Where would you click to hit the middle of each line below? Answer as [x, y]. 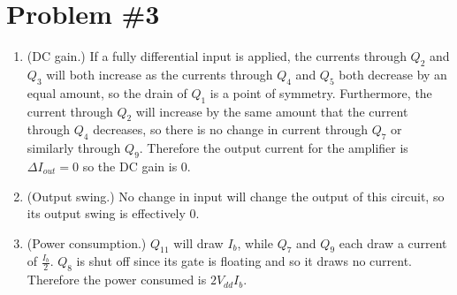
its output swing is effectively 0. [113, 213]
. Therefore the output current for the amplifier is [274, 148]
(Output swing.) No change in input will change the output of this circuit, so [236, 196]
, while [255, 242]
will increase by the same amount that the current [272, 111]
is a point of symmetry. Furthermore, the [321, 92]
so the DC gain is [130, 166]
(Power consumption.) [87, 242]
